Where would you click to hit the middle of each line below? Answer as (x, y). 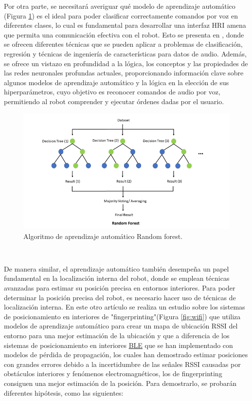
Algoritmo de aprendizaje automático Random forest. (103, 236)
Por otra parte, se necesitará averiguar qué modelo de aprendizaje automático (120, 6)
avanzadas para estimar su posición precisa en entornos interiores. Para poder (120, 288)
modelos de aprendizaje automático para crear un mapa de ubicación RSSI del (121, 326)
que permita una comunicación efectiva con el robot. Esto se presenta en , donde (124, 34)
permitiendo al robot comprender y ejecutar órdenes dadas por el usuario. (114, 101)
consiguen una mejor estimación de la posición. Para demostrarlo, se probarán (120, 383)
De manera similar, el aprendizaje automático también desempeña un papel (117, 268)
